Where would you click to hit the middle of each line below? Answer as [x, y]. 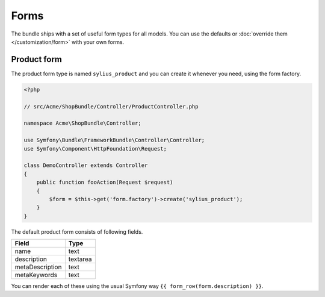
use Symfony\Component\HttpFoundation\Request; [95, 148]
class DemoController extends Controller [86, 165]
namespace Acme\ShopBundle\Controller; [82, 123]
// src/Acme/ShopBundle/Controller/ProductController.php [111, 106]
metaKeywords [36, 275]
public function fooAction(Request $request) [105, 183]
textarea [80, 259]
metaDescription [38, 267]
